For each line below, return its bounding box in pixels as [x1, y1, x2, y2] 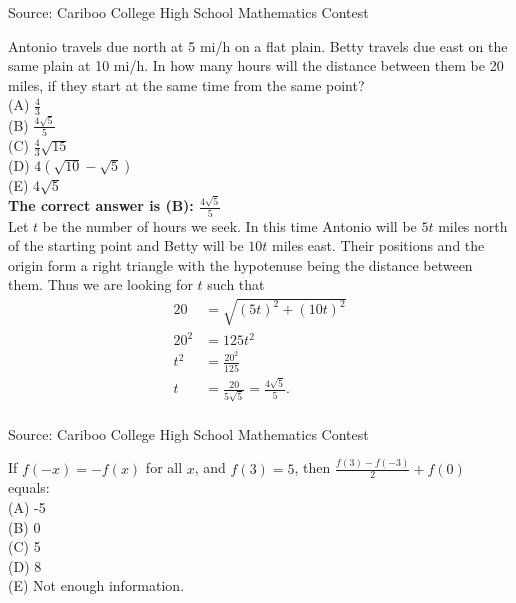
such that [207, 274, 265, 295]
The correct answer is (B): [8, 195, 194, 216]
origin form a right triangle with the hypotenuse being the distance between [8, 254, 473, 275]
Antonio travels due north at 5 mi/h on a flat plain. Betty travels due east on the [8, 35, 508, 56]
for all [145, 457, 183, 478]
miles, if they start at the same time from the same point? [8, 74, 365, 95]
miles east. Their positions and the [272, 235, 485, 256]
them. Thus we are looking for [8, 274, 193, 295]
